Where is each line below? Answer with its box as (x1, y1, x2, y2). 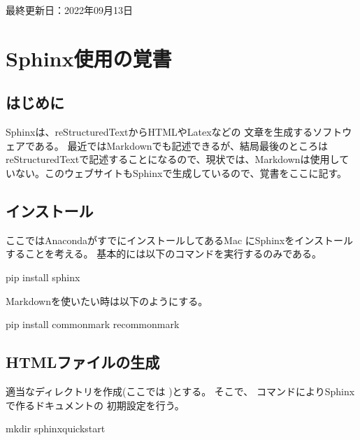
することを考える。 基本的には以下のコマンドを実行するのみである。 (6, 246, 322, 261)
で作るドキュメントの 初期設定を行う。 (6, 397, 185, 412)
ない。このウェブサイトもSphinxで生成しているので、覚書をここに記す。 (15, 165, 347, 180)
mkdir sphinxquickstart (6, 421, 106, 436)
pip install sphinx (6, 269, 80, 284)
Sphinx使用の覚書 (6, 43, 172, 72)
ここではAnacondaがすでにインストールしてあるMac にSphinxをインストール (6, 232, 353, 247)
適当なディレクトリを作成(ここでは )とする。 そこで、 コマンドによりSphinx (6, 383, 355, 398)
